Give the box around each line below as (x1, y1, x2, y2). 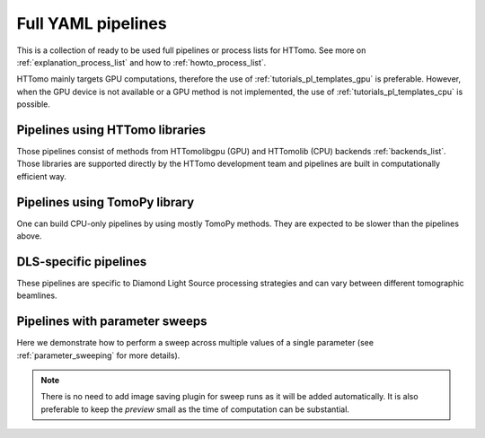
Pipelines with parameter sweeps (16, 314, 207, 329)
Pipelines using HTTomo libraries (16, 122, 207, 137)
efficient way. (16, 171, 67, 181)
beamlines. (16, 290, 57, 301)
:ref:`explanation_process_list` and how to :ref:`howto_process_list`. (16, 57, 267, 67)
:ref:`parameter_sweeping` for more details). (16, 350, 181, 361)
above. (16, 231, 42, 241)
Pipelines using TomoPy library (16, 194, 195, 210)
